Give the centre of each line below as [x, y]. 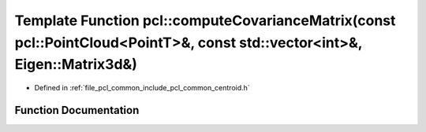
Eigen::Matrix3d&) [76, 65]
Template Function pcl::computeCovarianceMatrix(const [205, 20]
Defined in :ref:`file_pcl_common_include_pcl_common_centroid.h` [142, 88]
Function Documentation [77, 110]
